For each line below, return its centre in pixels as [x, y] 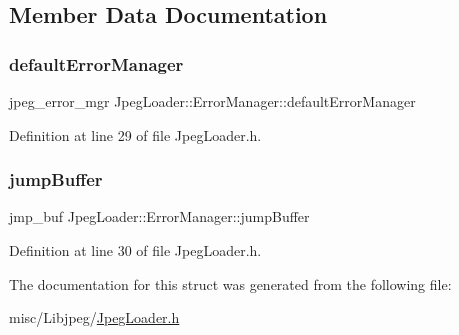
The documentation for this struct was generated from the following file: [230, 283]
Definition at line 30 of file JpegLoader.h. [135, 250]
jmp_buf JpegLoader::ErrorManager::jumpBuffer [159, 216]
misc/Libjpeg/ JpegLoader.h [94, 317]
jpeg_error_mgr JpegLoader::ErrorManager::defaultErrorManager [212, 101]
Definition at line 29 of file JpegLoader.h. [135, 134]
